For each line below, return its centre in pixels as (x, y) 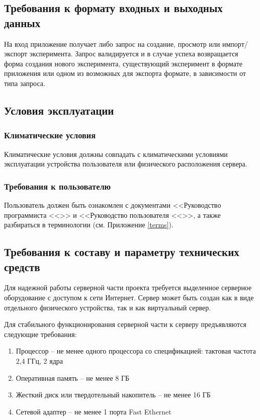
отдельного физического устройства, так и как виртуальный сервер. (108, 307)
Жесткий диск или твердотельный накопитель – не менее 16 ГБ (113, 395)
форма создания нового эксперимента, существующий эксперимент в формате (123, 63)
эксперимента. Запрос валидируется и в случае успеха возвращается (134, 54)
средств (22, 266)
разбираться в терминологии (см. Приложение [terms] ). (89, 225)
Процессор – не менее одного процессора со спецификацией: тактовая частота (136, 351)
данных (22, 22)
